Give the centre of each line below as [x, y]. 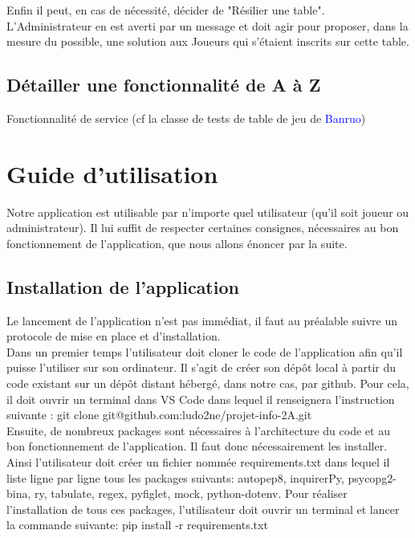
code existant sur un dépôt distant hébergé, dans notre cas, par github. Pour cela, [208, 383]
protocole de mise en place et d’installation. [114, 336]
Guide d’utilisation [112, 173]
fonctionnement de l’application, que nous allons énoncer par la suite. [177, 243]
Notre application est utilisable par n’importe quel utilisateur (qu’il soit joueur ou [208, 212]
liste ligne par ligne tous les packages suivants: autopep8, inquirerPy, [175, 477]
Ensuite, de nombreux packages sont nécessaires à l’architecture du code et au [198, 430]
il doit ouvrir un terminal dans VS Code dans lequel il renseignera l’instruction [201, 399]
